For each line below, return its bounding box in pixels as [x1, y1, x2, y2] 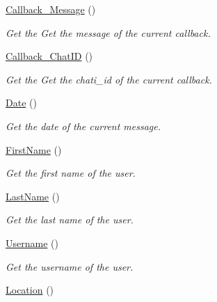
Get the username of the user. [6, 259, 134, 273]
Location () [6, 283, 54, 297]
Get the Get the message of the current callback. [6, 25, 211, 40]
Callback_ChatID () [6, 49, 93, 63]
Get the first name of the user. [6, 166, 136, 180]
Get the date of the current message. [6, 118, 161, 133]
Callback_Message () [6, 2, 96, 16]
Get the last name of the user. [6, 212, 134, 227]
